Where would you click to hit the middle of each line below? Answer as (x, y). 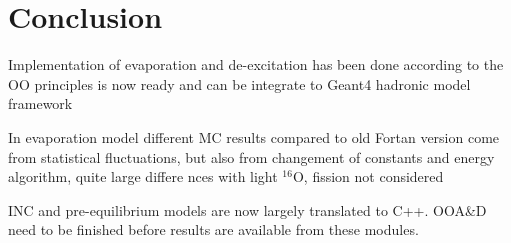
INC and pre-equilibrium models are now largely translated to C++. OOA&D (247, 209)
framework (40, 103)
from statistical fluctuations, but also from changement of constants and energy (251, 156)
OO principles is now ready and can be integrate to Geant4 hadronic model (239, 83)
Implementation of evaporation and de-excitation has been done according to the (256, 64)
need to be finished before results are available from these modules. (213, 229)
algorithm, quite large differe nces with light (143, 176)
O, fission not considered (368, 176)
